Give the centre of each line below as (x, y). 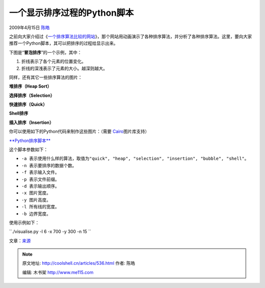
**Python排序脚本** (30, 141)
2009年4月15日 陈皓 (29, 28)
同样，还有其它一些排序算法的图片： (46, 77)
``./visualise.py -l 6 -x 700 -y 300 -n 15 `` (50, 231)
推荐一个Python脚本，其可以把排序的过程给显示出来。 (64, 43)
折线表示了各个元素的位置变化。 (53, 61)
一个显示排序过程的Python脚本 (71, 13)
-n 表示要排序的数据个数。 (49, 165)
